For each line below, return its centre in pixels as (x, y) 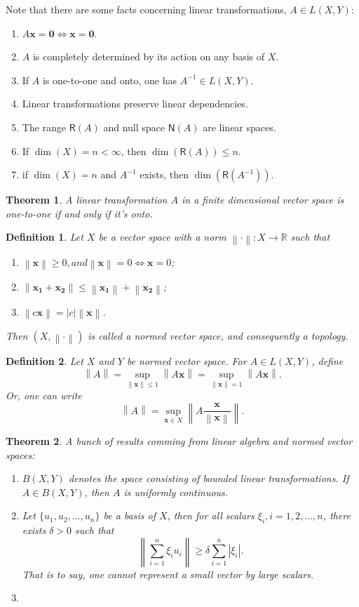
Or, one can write (44, 395)
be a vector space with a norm (162, 237)
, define (327, 361)
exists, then (164, 174)
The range (44, 127)
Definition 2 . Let (45, 361)
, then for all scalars (211, 515)
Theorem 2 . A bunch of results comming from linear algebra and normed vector (179, 441)
